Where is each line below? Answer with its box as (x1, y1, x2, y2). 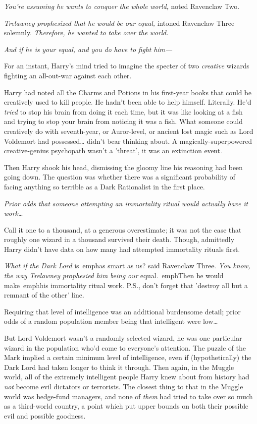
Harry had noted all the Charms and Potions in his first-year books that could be (4, 87, 252, 97)
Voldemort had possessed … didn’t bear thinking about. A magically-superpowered (4, 135, 252, 146)
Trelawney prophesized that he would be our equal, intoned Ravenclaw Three (4, 17, 235, 28)
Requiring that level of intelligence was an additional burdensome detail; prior (4, 306, 241, 316)
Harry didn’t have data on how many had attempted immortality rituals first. (4, 243, 240, 254)
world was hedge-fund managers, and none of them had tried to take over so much (4, 391, 253, 401)
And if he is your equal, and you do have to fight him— (4, 44, 172, 54)
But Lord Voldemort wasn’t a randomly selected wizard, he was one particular (4, 333, 242, 343)
